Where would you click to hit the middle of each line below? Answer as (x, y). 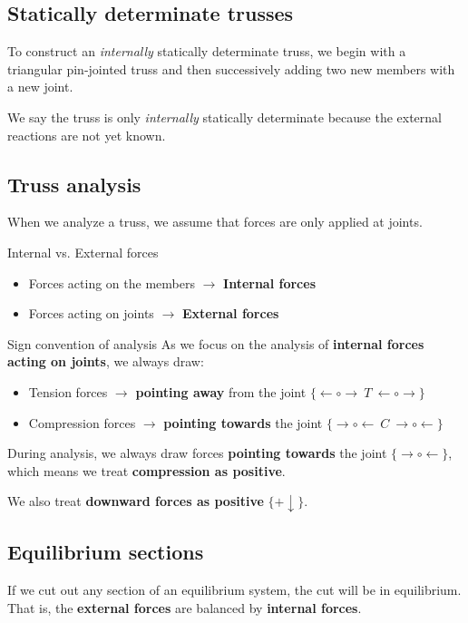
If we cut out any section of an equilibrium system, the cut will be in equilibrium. (234, 590)
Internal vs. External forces (83, 252)
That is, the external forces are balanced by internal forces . (185, 607)
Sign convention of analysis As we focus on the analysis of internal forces (216, 343)
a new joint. (40, 87)
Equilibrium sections (106, 552)
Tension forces (68, 391)
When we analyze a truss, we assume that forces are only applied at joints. (215, 222)
